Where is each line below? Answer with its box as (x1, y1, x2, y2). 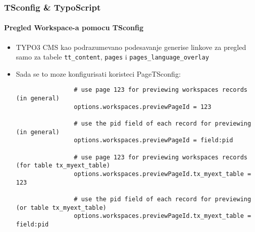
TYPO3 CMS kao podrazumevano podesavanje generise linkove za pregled (16, 41, 246, 52)
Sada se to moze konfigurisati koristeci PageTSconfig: (16, 68, 181, 79)
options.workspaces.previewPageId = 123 (74, 103, 212, 110)
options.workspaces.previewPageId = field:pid (74, 137, 233, 144)
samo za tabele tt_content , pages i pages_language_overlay (16, 51, 209, 62)
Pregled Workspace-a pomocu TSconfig (4, 22, 144, 33)
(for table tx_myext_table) (16, 162, 110, 169)
